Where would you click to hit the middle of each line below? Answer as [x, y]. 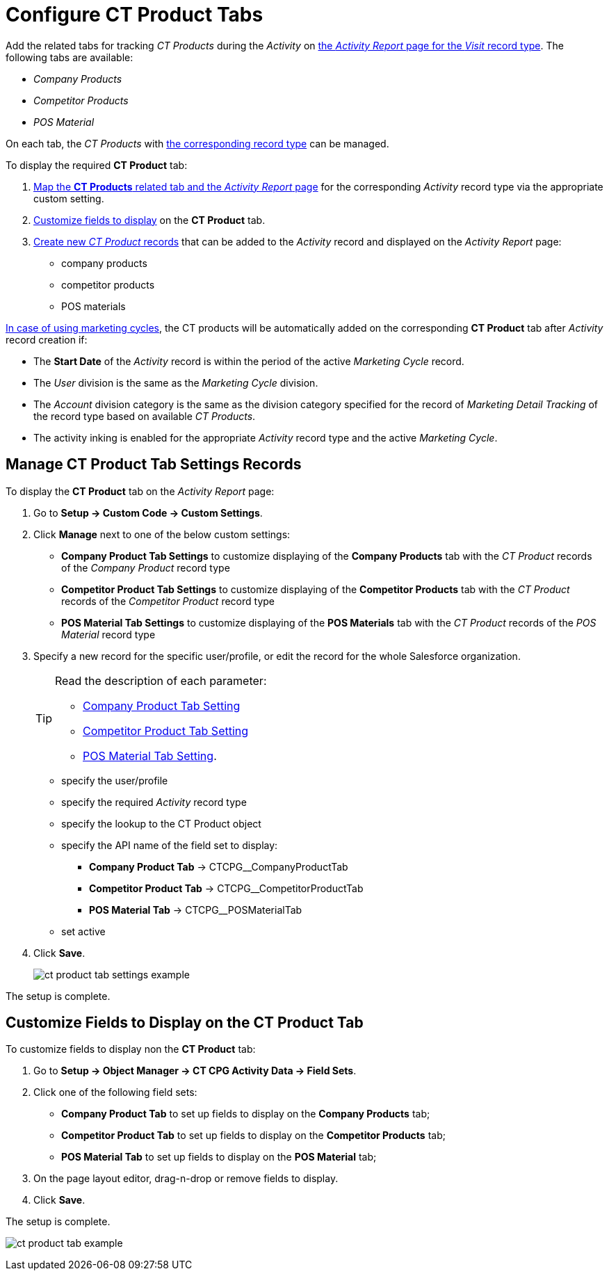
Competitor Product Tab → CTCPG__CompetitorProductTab [226, 888]
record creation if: [47, 339]
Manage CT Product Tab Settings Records [154, 465]
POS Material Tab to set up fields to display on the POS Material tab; [219, 1157]
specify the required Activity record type [154, 802]
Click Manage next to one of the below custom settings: [162, 534]
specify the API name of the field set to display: [170, 845]
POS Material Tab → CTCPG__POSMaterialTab [196, 910]
